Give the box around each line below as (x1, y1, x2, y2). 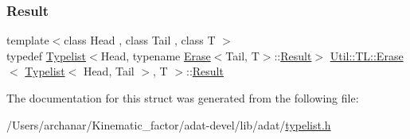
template (6, 32, 49, 48)
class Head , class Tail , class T (64, 32, 216, 48)
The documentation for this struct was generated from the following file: (6, 90, 359, 106)
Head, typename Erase (100, 47, 211, 64)
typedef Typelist (6, 47, 87, 64)
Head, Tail (83, 63, 135, 79)
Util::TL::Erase (330, 47, 404, 64)
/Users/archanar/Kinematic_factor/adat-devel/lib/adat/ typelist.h (6, 116, 331, 133)
